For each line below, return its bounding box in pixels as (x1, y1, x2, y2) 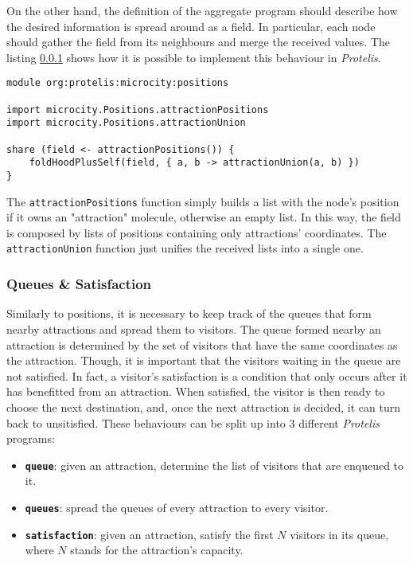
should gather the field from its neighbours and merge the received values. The (6, 33, 390, 50)
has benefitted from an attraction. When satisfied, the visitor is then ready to (6, 383, 385, 400)
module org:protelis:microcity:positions (6, 77, 229, 89)
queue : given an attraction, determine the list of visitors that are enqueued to (25, 456, 404, 473)
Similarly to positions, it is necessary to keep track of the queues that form (6, 305, 372, 322)
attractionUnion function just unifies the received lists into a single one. (6, 240, 364, 256)
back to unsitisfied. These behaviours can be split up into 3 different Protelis (6, 414, 380, 431)
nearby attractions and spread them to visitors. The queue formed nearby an (6, 320, 381, 337)
